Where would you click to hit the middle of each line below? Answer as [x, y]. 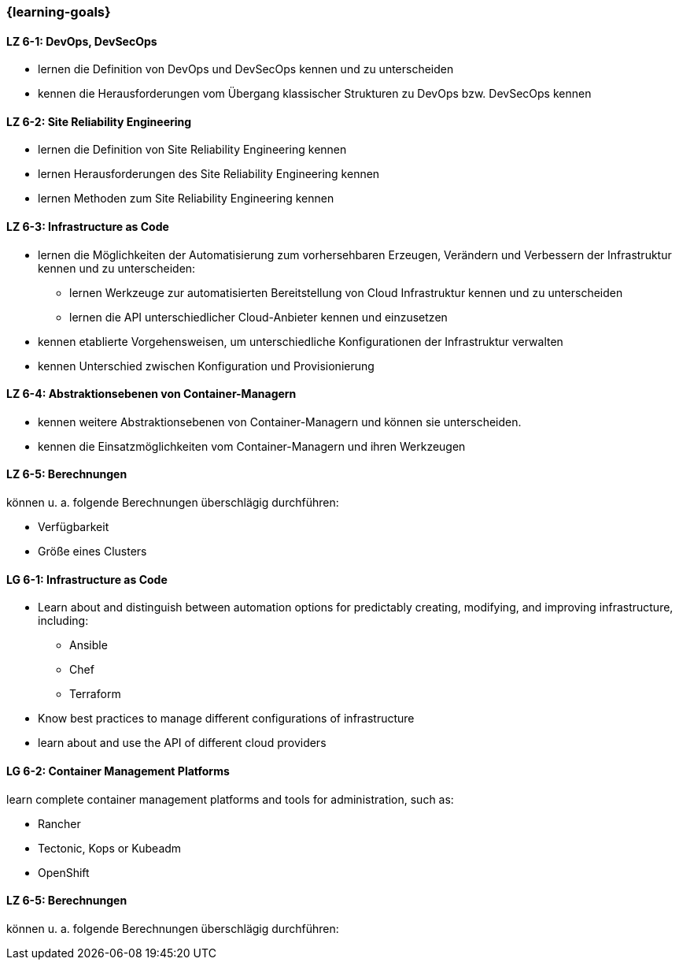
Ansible [89, 645]
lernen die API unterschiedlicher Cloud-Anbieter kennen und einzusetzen [258, 317]
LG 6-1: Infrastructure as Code [87, 579]
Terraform [95, 694]
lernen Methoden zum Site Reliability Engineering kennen [186, 199]
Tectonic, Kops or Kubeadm [110, 848]
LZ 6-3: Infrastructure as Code [88, 227]
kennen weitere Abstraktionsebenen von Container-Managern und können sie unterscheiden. [280, 422]
